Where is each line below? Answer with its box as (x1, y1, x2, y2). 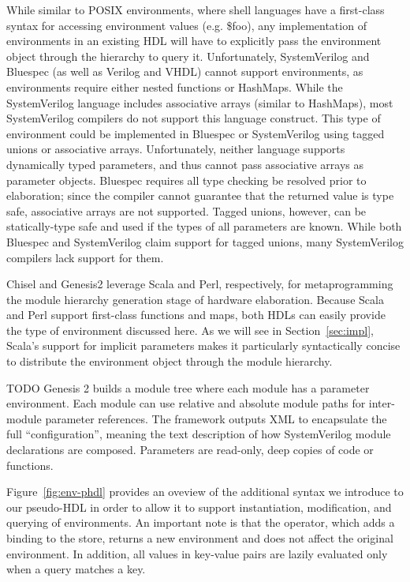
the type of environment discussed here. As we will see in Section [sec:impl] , (6, 321, 375, 338)
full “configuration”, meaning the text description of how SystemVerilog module (6, 426, 391, 442)
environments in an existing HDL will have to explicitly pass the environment (6, 32, 382, 49)
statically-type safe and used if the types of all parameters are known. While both (6, 218, 402, 235)
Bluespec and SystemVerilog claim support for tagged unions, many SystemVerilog (6, 233, 404, 250)
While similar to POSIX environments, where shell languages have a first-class (6, 2, 385, 17)
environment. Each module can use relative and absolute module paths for (6, 395, 366, 411)
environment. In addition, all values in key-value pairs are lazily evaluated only (6, 545, 388, 561)
